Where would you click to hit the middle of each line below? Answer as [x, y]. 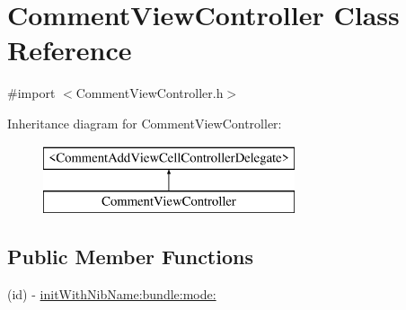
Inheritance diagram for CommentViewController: [145, 123]
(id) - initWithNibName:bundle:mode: [112, 293]
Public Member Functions [130, 257]
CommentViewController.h [150, 93]
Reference [70, 50]
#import [31, 93]
